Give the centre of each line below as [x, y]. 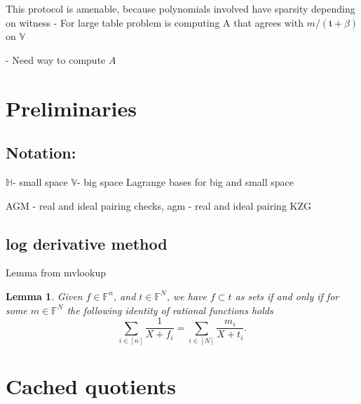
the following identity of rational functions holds [170, 310]
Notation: [41, 153]
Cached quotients [91, 386]
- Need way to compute [56, 59]
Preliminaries [71, 108]
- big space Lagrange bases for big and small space [186, 181]
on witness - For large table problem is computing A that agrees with [155, 22]
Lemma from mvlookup [56, 272]
